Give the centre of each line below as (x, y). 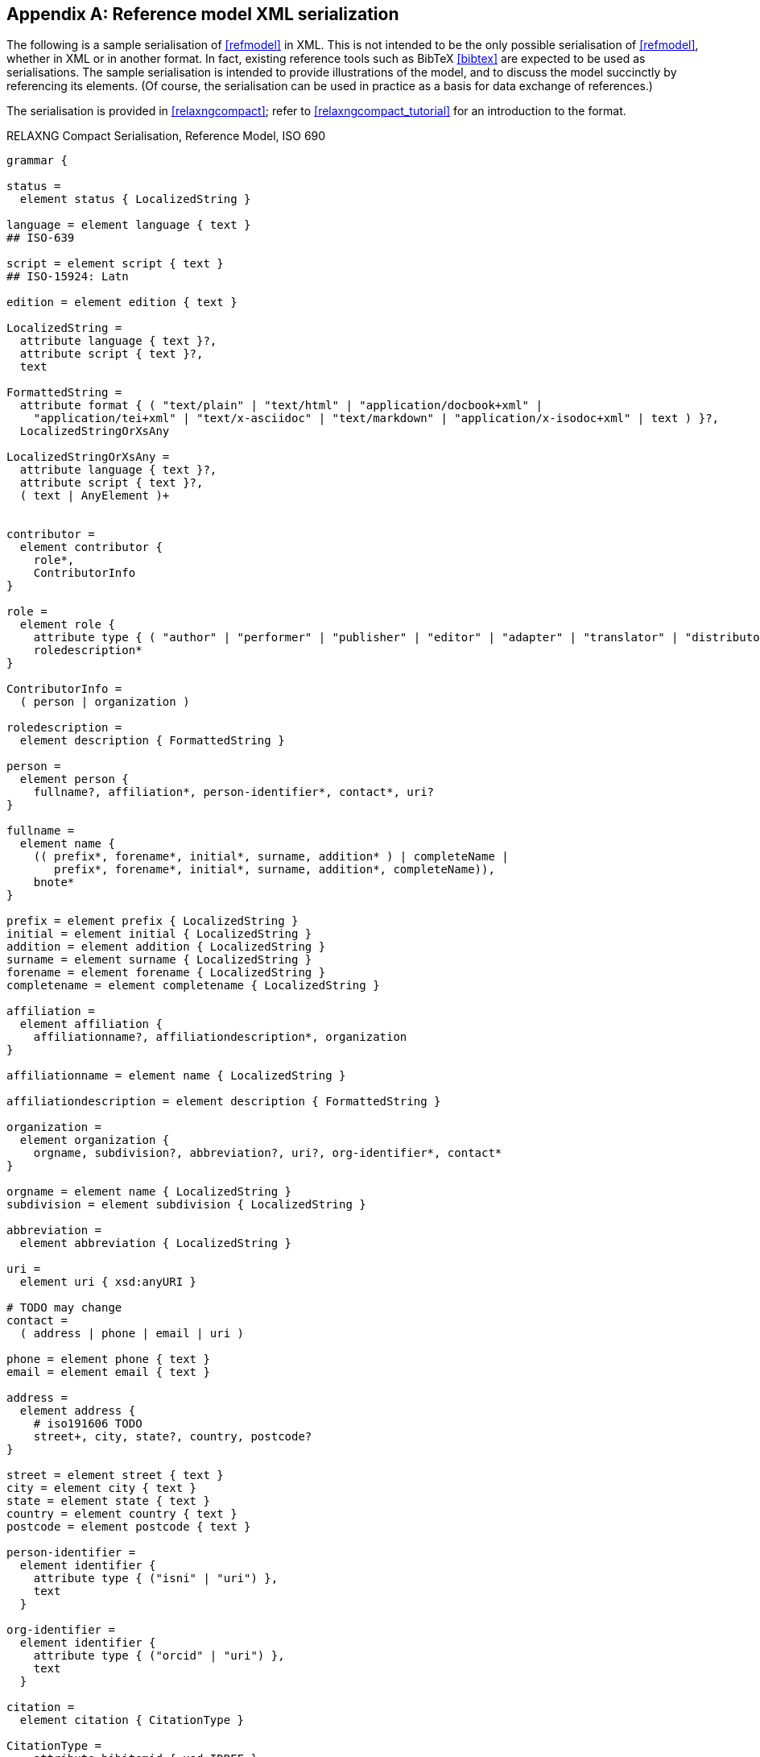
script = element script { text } (115, 264)
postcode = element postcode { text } (129, 1527)
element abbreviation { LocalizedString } (156, 1243)
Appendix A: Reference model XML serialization (203, 14)
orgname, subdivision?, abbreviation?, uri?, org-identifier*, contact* (268, 1153)
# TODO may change (64, 1308)
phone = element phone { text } (108, 1359)
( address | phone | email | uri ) (132, 1334)
